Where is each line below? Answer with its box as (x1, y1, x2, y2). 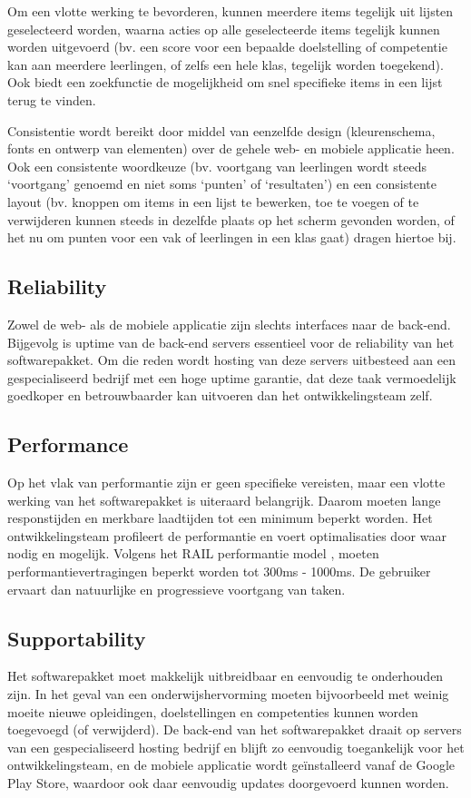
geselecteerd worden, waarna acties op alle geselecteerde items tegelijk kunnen (7, 19, 440, 38)
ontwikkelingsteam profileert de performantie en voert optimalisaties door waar (7, 526, 446, 545)
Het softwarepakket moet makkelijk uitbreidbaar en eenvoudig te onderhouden (7, 666, 444, 685)
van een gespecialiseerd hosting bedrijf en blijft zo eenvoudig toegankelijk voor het (7, 737, 465, 756)
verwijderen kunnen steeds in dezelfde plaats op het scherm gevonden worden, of (7, 210, 455, 229)
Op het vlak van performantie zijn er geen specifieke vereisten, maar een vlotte (7, 473, 446, 492)
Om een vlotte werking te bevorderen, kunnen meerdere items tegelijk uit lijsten (7, 2, 454, 20)
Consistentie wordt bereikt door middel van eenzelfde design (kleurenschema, (7, 121, 436, 140)
